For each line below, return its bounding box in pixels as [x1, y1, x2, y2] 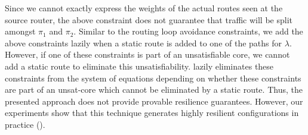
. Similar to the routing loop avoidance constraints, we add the [73, 25, 303, 37]
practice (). [5, 118, 45, 130]
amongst [5, 25, 36, 37]
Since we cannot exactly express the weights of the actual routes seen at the [5, 2, 283, 14]
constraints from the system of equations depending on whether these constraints [5, 71, 301, 84]
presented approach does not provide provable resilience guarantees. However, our [5, 95, 303, 107]
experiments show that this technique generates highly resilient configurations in [5, 106, 299, 119]
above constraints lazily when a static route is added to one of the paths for [5, 36, 282, 49]
